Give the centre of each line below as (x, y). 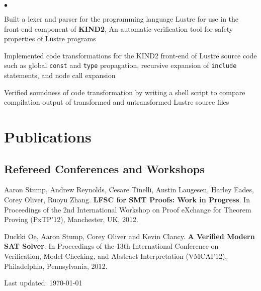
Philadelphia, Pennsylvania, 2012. (56, 266)
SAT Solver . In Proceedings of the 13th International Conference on (111, 246)
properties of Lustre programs (50, 39)
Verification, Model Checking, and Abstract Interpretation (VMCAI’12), (116, 256)
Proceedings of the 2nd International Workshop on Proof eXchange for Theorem (128, 209)
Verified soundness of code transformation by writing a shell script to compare (125, 92)
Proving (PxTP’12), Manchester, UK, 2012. (71, 219)
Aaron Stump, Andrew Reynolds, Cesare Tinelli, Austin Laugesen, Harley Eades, (129, 190)
